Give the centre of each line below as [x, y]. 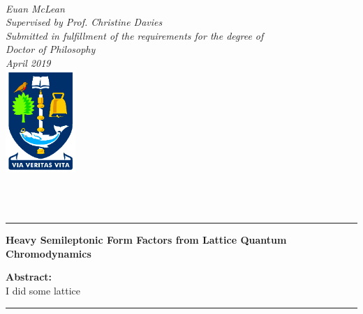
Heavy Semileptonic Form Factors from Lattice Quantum [146, 240]
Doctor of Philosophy [51, 49]
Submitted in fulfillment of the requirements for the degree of [135, 35]
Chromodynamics [49, 253]
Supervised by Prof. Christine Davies [84, 22]
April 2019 [28, 62]
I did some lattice [43, 291]
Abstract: [29, 277]
